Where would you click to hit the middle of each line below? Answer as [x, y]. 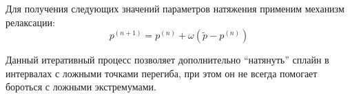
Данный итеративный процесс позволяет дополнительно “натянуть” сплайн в [167, 60]
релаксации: [30, 22]
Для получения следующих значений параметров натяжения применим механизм [175, 8]
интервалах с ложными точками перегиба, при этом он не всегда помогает [162, 73]
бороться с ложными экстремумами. [81, 87]
